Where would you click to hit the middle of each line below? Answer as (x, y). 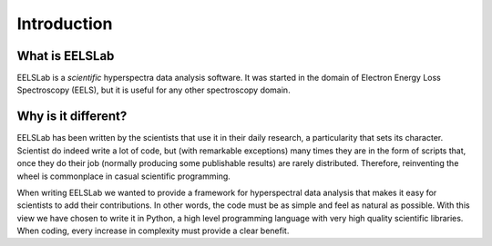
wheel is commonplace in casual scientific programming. (124, 176)
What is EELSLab (66, 56)
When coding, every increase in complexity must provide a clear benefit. (153, 231)
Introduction (65, 24)
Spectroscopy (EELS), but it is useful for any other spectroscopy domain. (154, 90)
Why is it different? (72, 117)
